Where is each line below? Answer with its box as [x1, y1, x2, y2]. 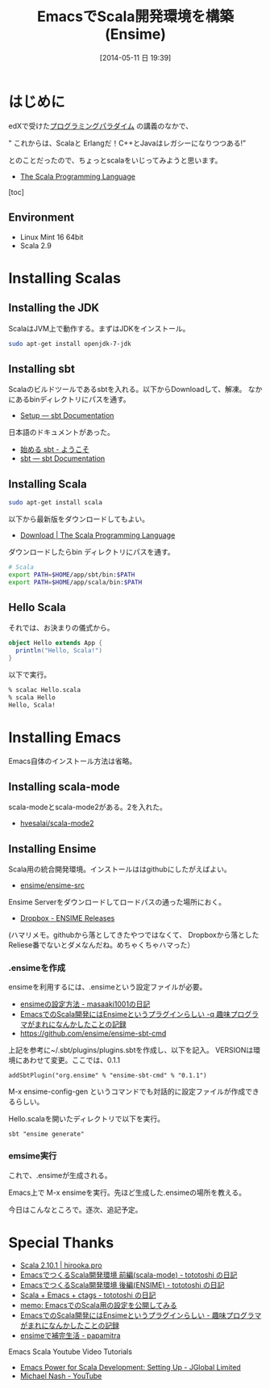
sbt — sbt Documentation [19, 454, 106, 463]
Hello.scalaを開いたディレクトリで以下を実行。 [8, 1114, 165, 1124]
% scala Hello [8, 693, 56, 702]
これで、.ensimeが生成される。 [8, 1170, 112, 1180]
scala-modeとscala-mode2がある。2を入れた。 [8, 802, 168, 812]
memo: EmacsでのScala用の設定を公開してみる [19, 1300, 177, 1310]
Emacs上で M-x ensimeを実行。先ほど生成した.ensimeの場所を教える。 [8, 1188, 247, 1197]
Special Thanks [8, 1234, 114, 1251]
